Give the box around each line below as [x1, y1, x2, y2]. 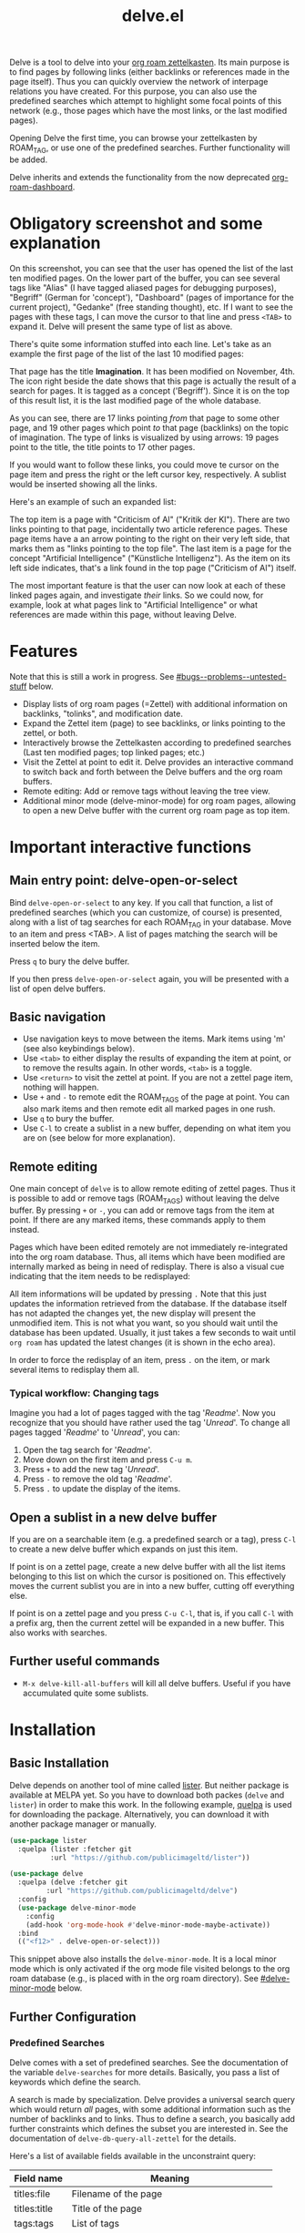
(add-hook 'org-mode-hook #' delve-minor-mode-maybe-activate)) [25, 1920, 271, 1930]
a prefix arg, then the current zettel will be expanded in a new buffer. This [9, 1617, 285, 1628]
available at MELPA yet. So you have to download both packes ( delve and [9, 1789, 285, 1800]
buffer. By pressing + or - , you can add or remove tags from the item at [9, 1204, 275, 1215]
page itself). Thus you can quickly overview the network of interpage [9, 77, 269, 87]
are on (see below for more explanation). [22, 1132, 176, 1143]
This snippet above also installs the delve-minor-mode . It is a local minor [9, 1953, 277, 1964]
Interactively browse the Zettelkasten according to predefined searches [22, 737, 291, 748]
